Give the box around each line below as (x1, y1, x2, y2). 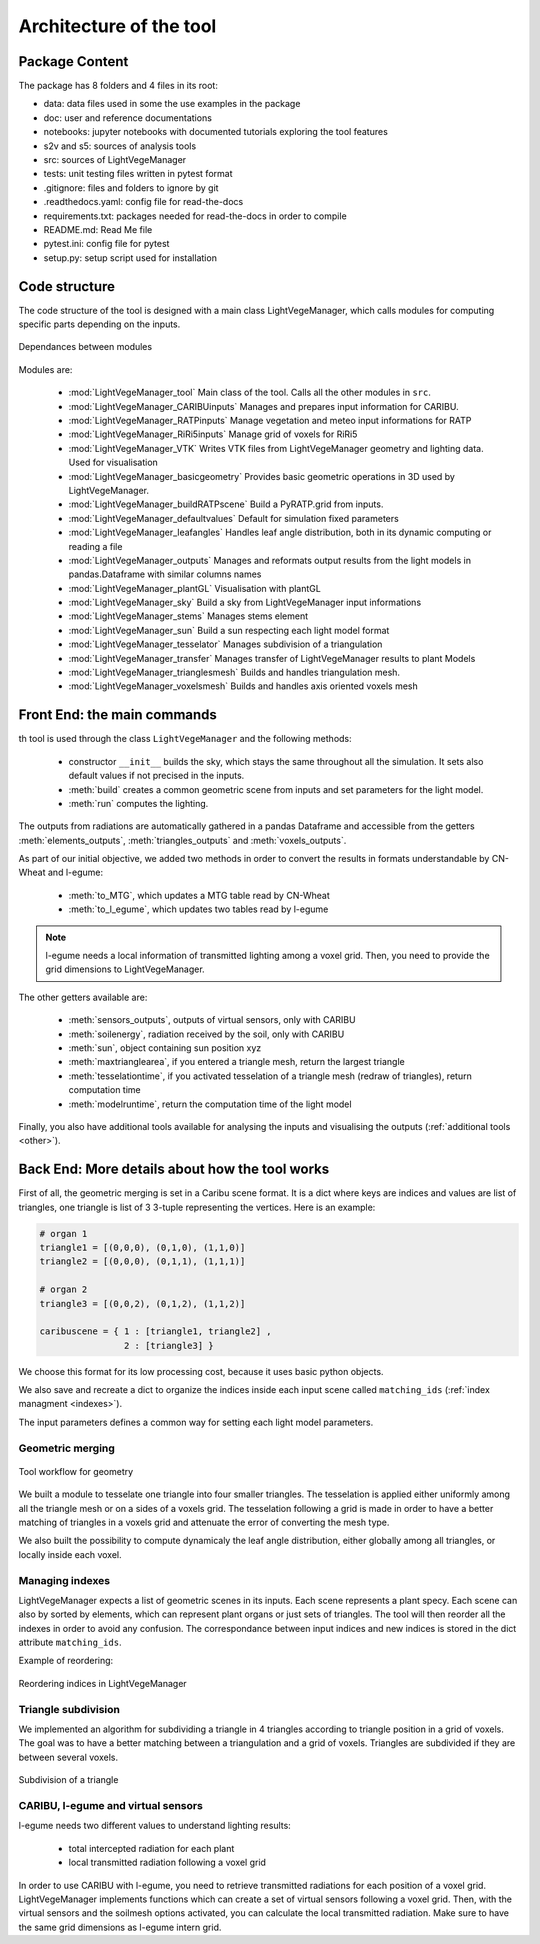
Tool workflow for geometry (18, 1465, 134, 1477)
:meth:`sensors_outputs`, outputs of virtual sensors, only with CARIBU (68, 1014, 356, 1026)
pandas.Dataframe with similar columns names (68, 568, 262, 580)
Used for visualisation (68, 456, 159, 469)
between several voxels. (18, 1751, 119, 1763)
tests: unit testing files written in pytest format (43, 168, 233, 180)
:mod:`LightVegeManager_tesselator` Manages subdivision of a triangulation (68, 638, 383, 650)
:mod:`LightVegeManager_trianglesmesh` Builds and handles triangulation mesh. (68, 666, 400, 679)
